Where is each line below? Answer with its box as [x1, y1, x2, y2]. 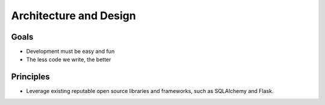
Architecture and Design [11, 9, 137, 22]
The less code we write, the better [26, 56, 111, 63]
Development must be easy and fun [26, 48, 115, 55]
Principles [11, 72, 51, 82]
